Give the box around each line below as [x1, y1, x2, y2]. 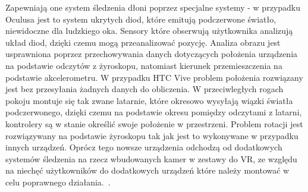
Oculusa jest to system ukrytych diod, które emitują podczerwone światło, [5, 12, 276, 25]
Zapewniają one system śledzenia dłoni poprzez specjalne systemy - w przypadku [5, 1, 300, 13]
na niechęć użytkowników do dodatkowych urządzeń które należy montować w [5, 164, 290, 177]
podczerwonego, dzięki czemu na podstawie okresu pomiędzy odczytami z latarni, [5, 106, 302, 118]
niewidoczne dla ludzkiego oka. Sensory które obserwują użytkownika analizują [5, 24, 293, 37]
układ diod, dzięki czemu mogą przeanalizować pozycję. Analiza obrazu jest [5, 36, 281, 48]
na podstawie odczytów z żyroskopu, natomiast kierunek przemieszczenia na [5, 59, 282, 71]
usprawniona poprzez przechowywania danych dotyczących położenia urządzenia [5, 48, 298, 60]
